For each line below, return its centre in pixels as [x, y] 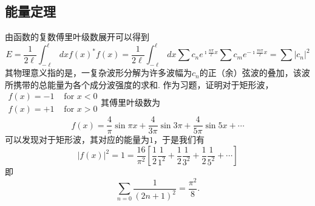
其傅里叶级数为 [131, 102]
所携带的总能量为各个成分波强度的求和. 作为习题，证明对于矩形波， [139, 84]
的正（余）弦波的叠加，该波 [255, 73]
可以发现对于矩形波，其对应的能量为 [77, 139]
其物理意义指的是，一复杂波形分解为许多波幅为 [98, 73]
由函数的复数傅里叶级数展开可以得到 [77, 37]
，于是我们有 [179, 139]
